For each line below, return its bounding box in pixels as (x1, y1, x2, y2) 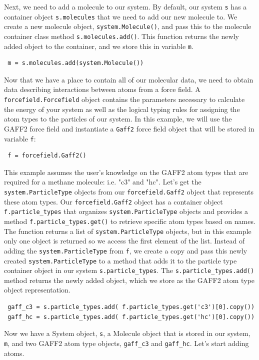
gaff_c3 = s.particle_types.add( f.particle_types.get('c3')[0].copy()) (7, 303, 255, 311)
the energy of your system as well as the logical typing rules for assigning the (4, 103, 240, 114)
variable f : (4, 133, 36, 143)
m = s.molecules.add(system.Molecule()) (7, 59, 144, 67)
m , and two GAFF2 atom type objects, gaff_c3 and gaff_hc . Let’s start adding (4, 337, 249, 348)
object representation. (4, 284, 70, 295)
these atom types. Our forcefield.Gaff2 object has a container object (4, 196, 223, 206)
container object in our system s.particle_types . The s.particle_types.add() (4, 265, 254, 275)
